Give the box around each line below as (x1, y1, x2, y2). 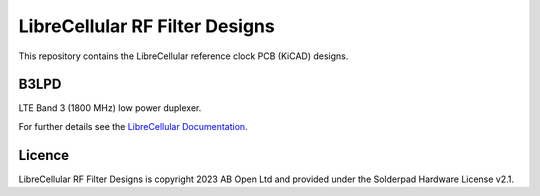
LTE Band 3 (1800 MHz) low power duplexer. (18, 102, 202, 114)
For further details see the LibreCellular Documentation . (18, 120, 249, 132)
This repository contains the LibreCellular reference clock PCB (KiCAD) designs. (18, 50, 349, 62)
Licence (18, 146, 70, 164)
